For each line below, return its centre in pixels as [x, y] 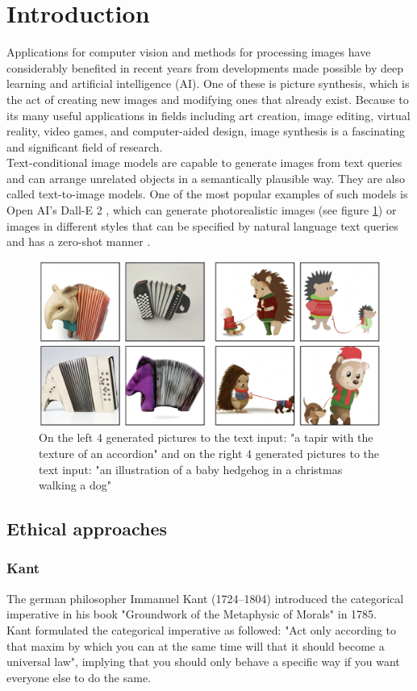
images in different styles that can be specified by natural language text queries [202, 225]
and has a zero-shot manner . [79, 241]
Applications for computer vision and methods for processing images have [189, 52]
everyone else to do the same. [79, 677]
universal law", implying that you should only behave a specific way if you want [203, 662]
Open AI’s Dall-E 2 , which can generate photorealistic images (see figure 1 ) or [202, 210]
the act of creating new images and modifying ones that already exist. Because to [208, 99]
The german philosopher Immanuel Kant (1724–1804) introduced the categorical [205, 598]
